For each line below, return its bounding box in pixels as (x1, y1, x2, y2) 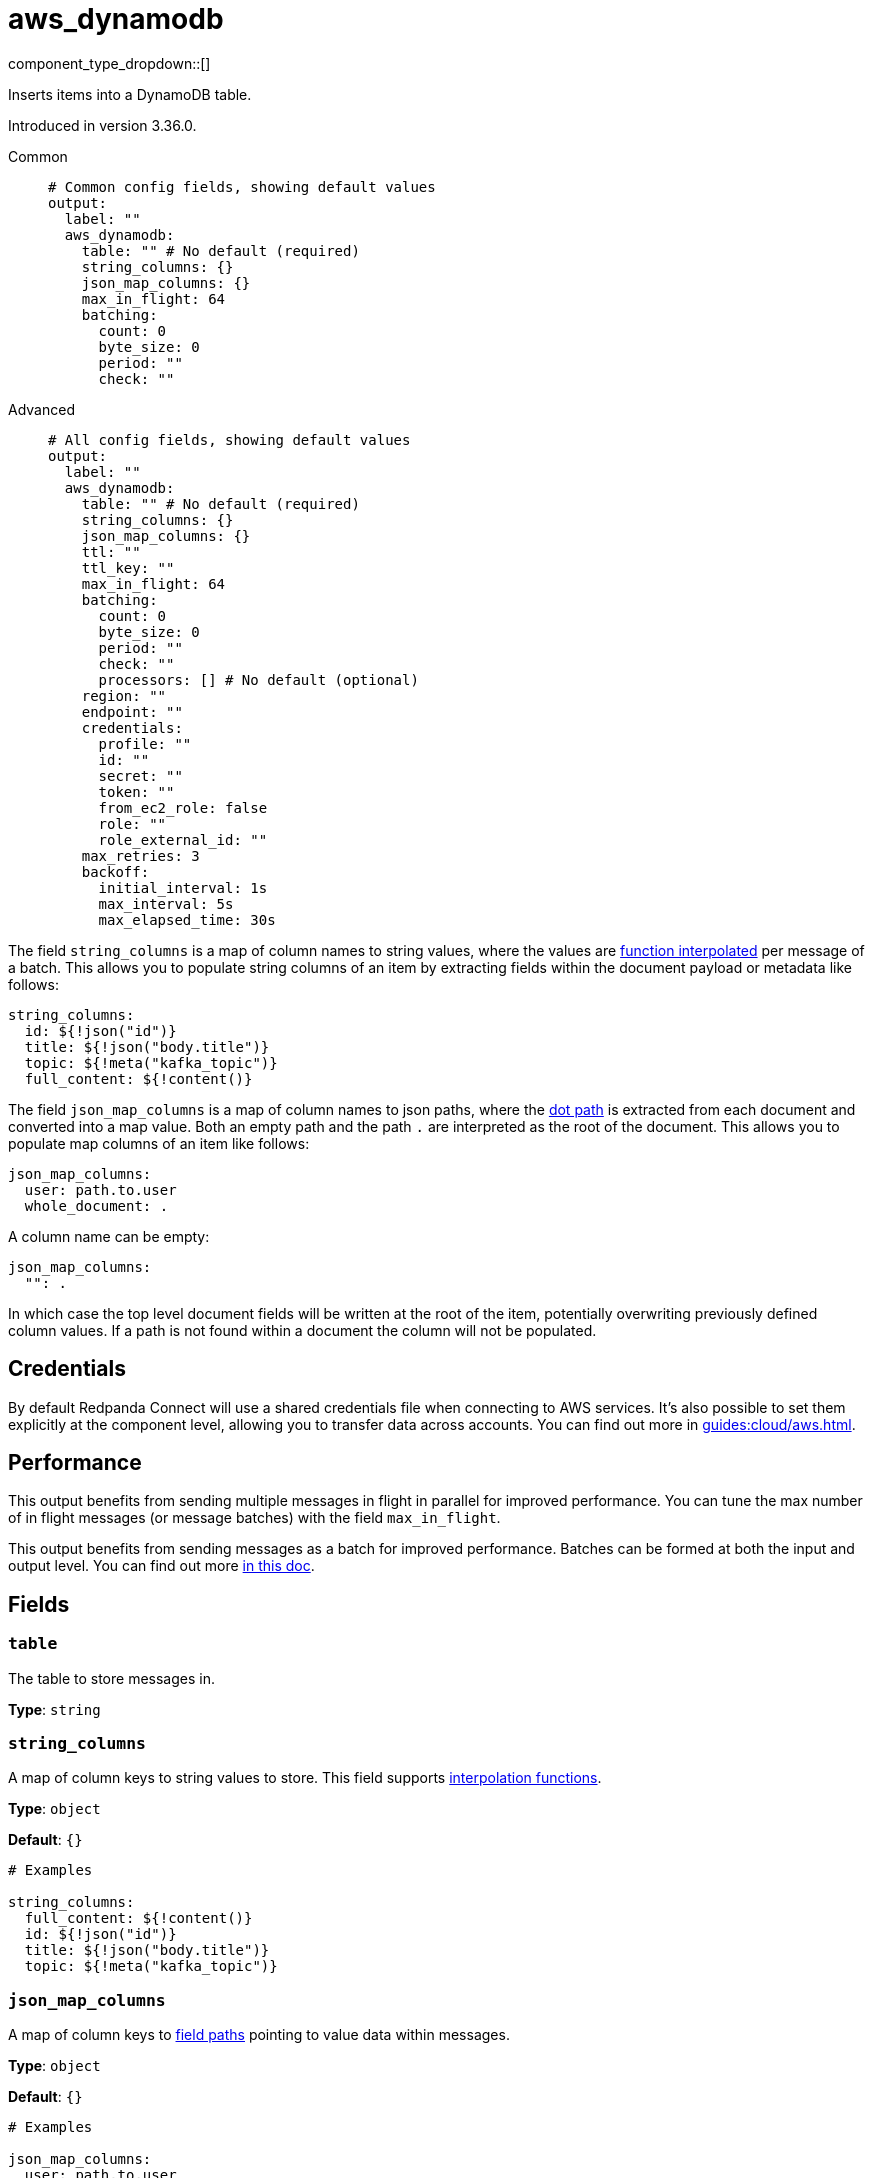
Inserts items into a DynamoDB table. (8, 85, 252, 103)
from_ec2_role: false (98, 799, 268, 816)
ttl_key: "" (81, 559, 175, 576)
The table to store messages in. (8, 1669, 215, 1687)
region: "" (81, 687, 167, 704)
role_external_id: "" (98, 831, 268, 848)
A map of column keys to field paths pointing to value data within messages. (8, 2026, 510, 2044)
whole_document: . (24, 1197, 169, 1214)
